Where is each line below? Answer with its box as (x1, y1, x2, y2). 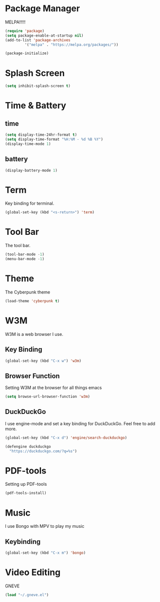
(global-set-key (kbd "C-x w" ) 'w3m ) (5, 358, 82, 363)
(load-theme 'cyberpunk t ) (5, 298, 60, 303)
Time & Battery (5, 100, 67, 111)
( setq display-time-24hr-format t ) (5, 132, 77, 137)
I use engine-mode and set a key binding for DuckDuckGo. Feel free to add (5, 420, 156, 426)
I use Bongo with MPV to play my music (5, 523, 85, 529)
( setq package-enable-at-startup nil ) (5, 33, 84, 38)
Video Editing (5, 567, 61, 578)
